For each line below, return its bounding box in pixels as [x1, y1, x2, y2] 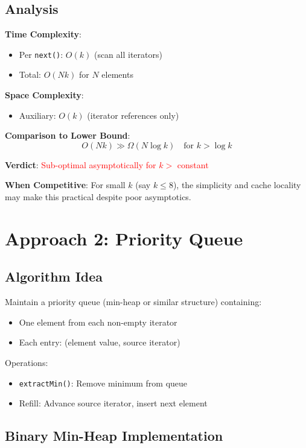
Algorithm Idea [5, 267, 103, 286]
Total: [19, 68, 41, 81]
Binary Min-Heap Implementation [5, 426, 223, 445]
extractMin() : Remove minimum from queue [19, 376, 188, 389]
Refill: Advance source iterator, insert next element [19, 397, 208, 409]
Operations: [5, 356, 48, 368]
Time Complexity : [5, 28, 81, 40]
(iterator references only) [87, 109, 179, 121]
